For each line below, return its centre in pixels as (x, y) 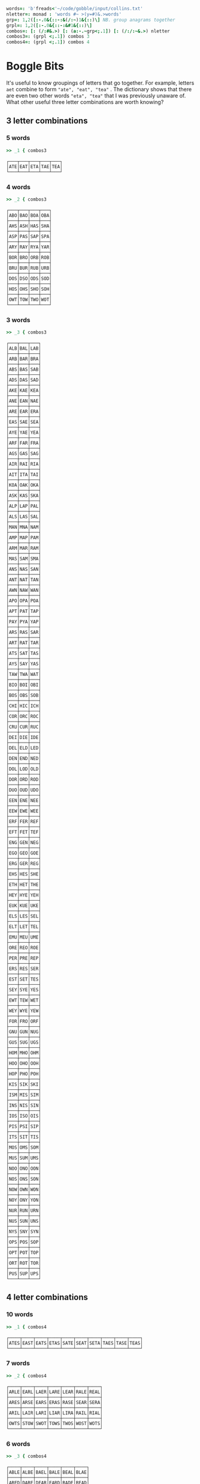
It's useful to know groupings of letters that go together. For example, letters (100, 83)
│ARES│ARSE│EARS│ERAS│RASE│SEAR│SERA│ (54, 1402)
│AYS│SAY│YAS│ (24, 664)
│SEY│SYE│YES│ (24, 990)
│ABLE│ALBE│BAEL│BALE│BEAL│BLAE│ (48, 1472)
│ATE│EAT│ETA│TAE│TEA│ (34, 166)
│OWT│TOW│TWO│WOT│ (29, 300)
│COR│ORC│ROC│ (24, 716)
